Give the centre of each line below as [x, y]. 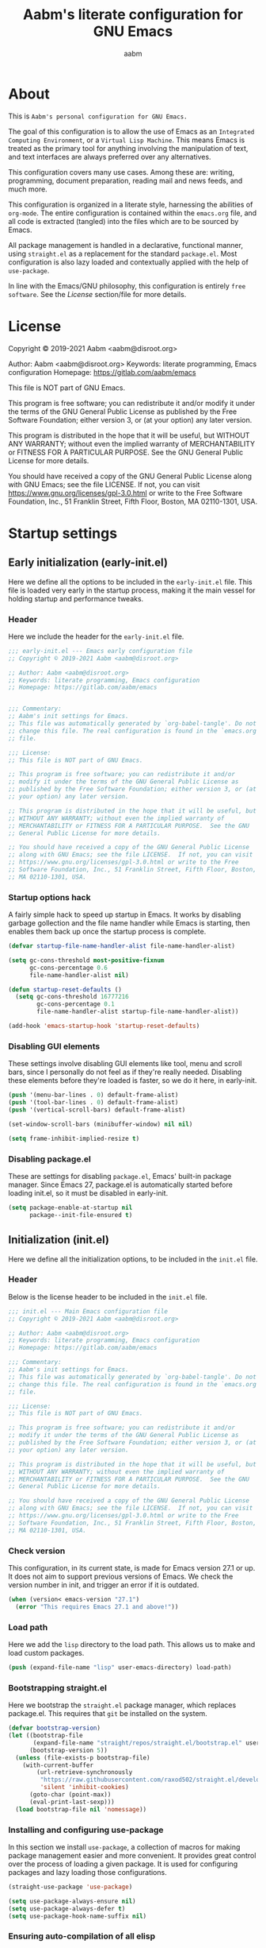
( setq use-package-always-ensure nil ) [72, 1901]
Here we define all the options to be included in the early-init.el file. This [130, 582]
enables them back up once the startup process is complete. [107, 932]
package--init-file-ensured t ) [81, 1215]
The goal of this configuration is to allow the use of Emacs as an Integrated [131, 131]
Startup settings [63, 533]
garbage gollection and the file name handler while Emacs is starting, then [129, 923]
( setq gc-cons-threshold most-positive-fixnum [86, 960]
